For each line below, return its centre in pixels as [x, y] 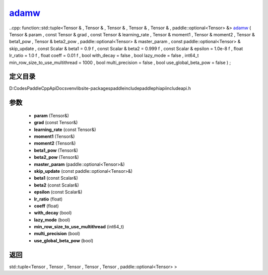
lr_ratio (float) [48, 199]
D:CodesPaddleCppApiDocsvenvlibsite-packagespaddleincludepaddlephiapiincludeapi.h [100, 88]
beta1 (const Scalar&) [56, 178]
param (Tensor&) [52, 115]
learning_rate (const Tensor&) [65, 130]
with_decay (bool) [53, 213]
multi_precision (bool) [57, 234]
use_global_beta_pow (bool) [64, 240]
